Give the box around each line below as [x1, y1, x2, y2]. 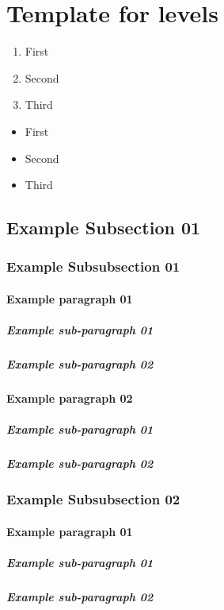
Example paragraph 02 [6, 390, 133, 407]
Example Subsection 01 [6, 215, 201, 240]
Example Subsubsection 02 [6, 489, 180, 509]
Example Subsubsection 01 [6, 257, 180, 276]
